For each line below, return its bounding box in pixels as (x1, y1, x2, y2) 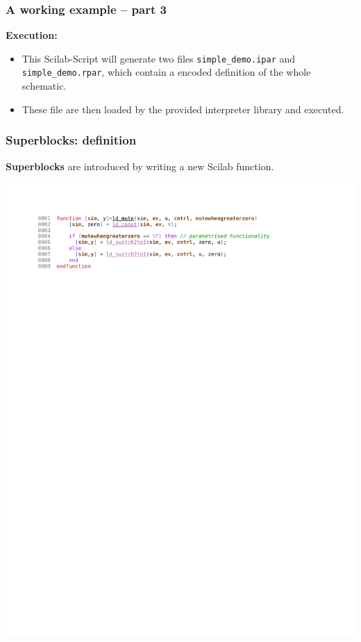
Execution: (6, 28, 58, 42)
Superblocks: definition (6, 131, 137, 149)
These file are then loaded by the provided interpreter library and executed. (22, 101, 344, 116)
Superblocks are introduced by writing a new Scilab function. (6, 158, 274, 173)
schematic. (22, 79, 67, 93)
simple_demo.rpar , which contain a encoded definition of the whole (22, 65, 311, 79)
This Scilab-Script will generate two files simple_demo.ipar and (22, 51, 296, 65)
